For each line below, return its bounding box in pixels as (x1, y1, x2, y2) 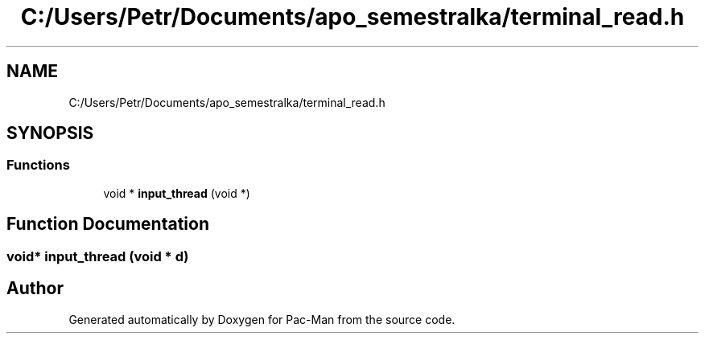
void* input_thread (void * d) (6, 248, 189, 264)
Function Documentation (6, 214, 209, 235)
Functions (6, 157, 70, 174)
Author (6, 278, 64, 299)
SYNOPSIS (6, 123, 94, 144)
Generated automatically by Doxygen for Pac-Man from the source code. (68, 312, 456, 326)
